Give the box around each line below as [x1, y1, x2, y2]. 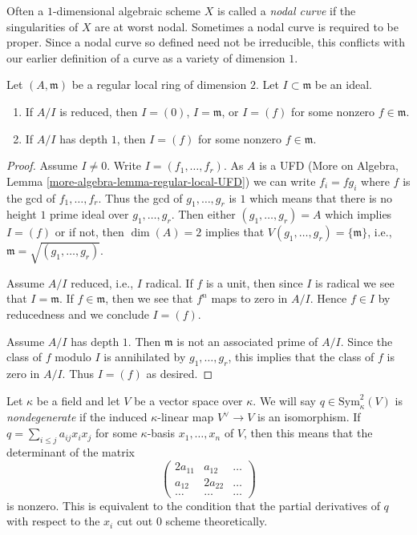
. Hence [310, 290, 347, 307]
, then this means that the [244, 424, 373, 441]
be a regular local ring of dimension [71, 76, 247, 93]
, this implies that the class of [228, 348, 374, 365]
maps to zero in [211, 290, 288, 307]
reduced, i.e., [71, 274, 134, 291]
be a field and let [36, 392, 120, 408]
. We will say [253, 392, 316, 408]
